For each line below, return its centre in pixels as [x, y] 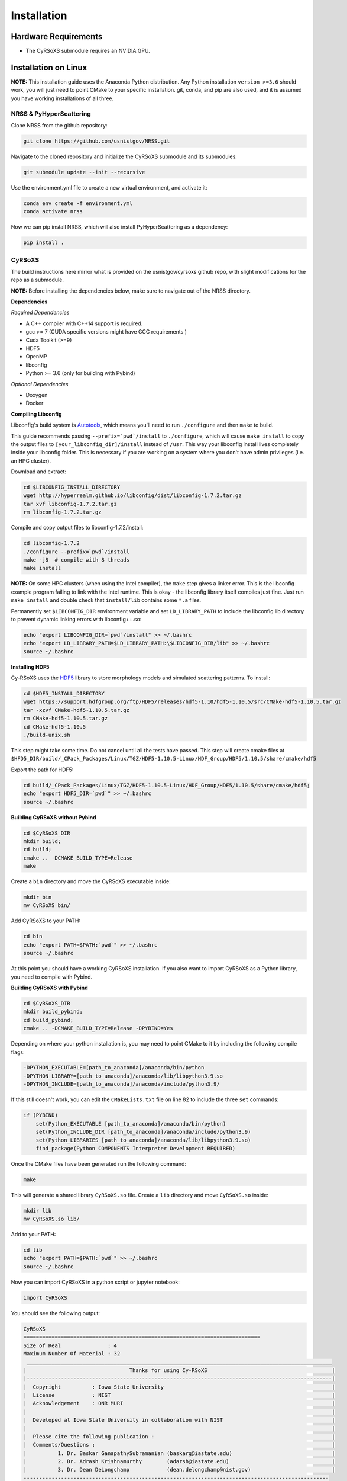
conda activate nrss [53, 211]
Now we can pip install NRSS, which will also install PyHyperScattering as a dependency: [119, 227]
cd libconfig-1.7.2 [51, 543]
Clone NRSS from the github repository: [59, 125]
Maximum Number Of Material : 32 [72, 1353]
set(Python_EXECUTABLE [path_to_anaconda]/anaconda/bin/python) [131, 1123]
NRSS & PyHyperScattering [51, 114]
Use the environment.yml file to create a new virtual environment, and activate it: [109, 187]
